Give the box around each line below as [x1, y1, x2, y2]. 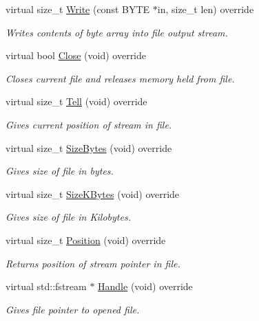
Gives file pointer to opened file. [6, 302, 140, 316]
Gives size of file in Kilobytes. [6, 210, 131, 224]
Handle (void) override [98, 279, 193, 294]
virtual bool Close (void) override [6, 48, 147, 63]
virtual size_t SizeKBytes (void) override [6, 186, 180, 201]
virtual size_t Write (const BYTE [6, 2, 150, 16]
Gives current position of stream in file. [6, 117, 172, 131]
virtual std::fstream [6, 279, 87, 294]
